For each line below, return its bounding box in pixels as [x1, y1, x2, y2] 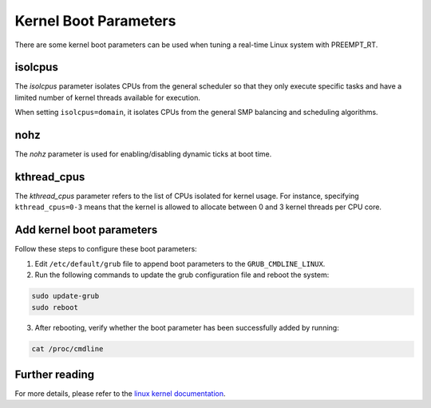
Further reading [14, 367, 95, 381]
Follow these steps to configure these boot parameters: [14, 244, 197, 254]
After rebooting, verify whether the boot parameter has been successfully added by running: [34, 323, 339, 333]
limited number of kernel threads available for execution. [14, 93, 201, 102]
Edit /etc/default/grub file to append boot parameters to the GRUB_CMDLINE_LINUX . [34, 259, 326, 268]
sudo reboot [31, 303, 79, 311]
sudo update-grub [31, 291, 100, 301]
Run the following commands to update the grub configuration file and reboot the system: [34, 270, 330, 279]
